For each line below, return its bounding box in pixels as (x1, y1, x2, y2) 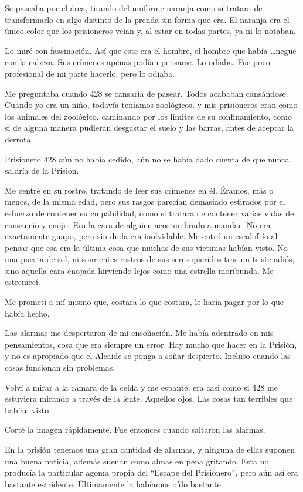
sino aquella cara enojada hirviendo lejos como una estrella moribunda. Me (5, 264, 274, 276)
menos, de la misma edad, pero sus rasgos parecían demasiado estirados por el (5, 195, 285, 208)
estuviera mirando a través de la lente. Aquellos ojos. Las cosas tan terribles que (5, 392, 293, 405)
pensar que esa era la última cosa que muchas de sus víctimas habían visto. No (5, 241, 288, 253)
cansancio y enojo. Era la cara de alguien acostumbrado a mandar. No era (5, 218, 271, 230)
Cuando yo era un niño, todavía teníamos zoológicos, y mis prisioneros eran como (5, 99, 298, 111)
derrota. (5, 133, 33, 145)
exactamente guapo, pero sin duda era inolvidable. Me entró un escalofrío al (5, 230, 278, 242)
